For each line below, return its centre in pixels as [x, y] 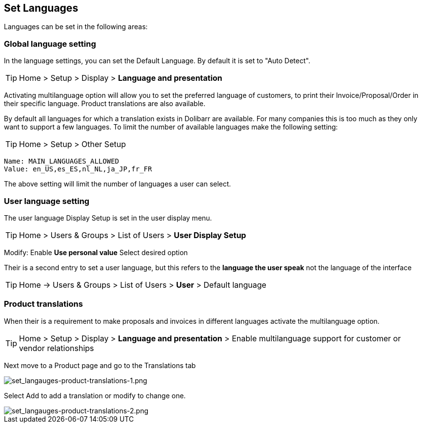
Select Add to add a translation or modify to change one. [95, 395]
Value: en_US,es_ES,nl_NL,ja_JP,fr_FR [78, 169]
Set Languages [41, 8]
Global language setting [50, 44]
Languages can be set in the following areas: [76, 27]
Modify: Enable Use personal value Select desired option [96, 252]
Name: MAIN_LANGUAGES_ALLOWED [62, 161]
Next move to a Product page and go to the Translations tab [100, 365]
